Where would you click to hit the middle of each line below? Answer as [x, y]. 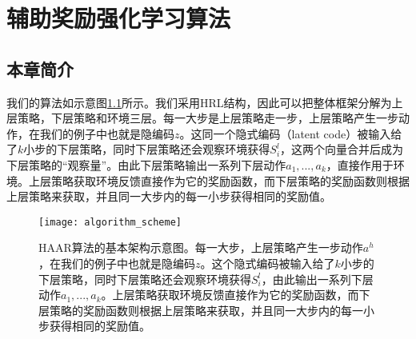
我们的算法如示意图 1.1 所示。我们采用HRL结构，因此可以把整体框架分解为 [199, 102]
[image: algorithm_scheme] [110, 222]
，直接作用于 [360, 164]
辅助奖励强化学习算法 [119, 18]
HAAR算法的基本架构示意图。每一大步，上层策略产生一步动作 [201, 247]
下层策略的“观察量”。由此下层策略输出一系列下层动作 [146, 164]
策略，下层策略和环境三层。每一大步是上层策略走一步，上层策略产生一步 [208, 118]
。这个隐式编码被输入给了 [268, 263]
